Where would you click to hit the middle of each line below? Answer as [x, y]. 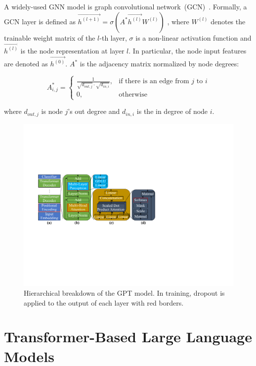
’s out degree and [94, 111]
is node [52, 111]
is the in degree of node [172, 111]
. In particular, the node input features [188, 50]
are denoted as [26, 64]
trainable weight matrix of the [50, 37]
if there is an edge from [154, 81]
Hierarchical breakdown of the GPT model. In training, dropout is [124, 293]
